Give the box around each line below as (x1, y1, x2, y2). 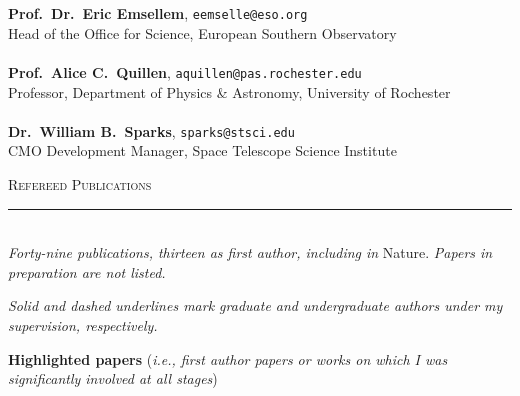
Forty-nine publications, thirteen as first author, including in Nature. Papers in (8, 242, 493, 263)
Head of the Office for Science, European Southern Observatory (8, 22, 397, 43)
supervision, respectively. (8, 314, 158, 335)
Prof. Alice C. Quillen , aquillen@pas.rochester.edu (8, 61, 362, 82)
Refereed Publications (8, 173, 152, 194)
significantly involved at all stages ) (8, 368, 218, 389)
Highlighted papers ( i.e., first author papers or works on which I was (8, 348, 448, 369)
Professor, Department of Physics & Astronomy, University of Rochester (8, 81, 451, 102)
